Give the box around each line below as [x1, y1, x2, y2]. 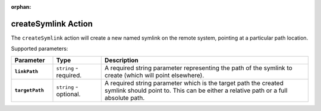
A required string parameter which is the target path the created [104, 79, 284, 87]
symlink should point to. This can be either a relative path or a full [104, 86, 288, 94]
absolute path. [104, 93, 145, 102]
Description [104, 56, 139, 64]
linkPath [14, 68, 39, 75]
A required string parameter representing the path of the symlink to [104, 64, 292, 72]
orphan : [11, 4, 32, 10]
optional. [56, 90, 81, 98]
